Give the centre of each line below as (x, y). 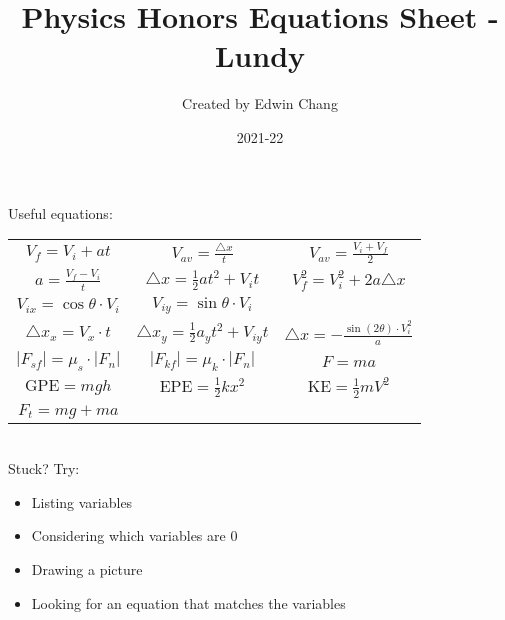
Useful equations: (60, 212)
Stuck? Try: (44, 468)
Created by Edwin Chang (260, 103)
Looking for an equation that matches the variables (188, 602)
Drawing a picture (87, 568)
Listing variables (82, 501)
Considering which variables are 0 (134, 535)
